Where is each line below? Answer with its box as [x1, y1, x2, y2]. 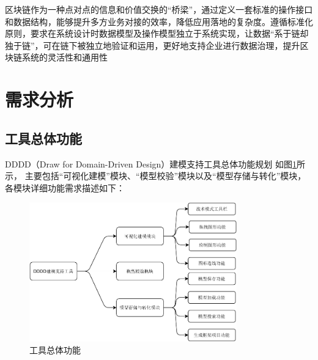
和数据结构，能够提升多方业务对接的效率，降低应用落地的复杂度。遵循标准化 [5, 15, 313, 28]
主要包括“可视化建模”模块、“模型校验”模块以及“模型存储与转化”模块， [24, 169, 306, 182]
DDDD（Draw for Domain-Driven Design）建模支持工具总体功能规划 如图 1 [5, 157, 297, 170]
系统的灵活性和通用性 [21, 51, 108, 64]
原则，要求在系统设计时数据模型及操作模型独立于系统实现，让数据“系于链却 [5, 27, 309, 40]
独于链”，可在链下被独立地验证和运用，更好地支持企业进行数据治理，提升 [5, 39, 300, 51]
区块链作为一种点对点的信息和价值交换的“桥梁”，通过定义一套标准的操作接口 [5, 3, 313, 15]
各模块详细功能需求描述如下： [5, 181, 125, 194]
